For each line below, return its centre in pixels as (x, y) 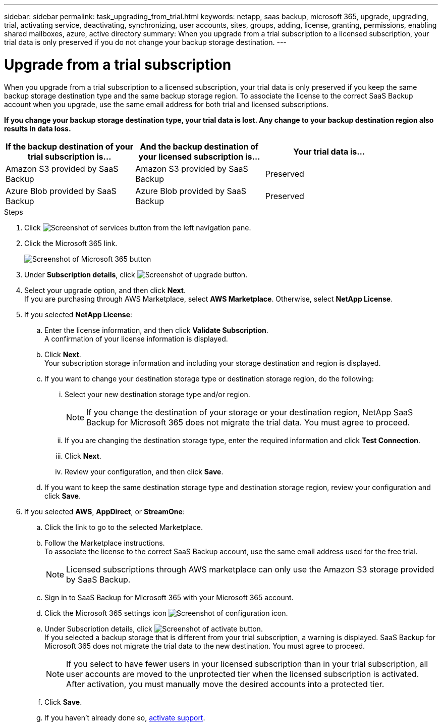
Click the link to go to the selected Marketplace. (124, 527)
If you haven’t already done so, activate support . (125, 717)
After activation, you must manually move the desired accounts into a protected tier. (225, 684)
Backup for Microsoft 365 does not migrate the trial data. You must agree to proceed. (248, 422)
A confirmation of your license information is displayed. (136, 338)
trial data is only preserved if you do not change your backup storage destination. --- (145, 42)
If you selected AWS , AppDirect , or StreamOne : (104, 511)
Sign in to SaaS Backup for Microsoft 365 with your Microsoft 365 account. (169, 597)
